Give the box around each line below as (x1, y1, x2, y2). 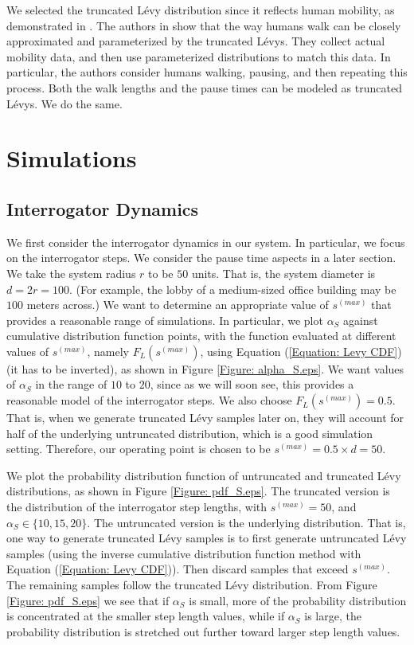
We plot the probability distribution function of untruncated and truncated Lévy (6, 467, 401, 483)
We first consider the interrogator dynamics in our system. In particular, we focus (6, 233, 405, 250)
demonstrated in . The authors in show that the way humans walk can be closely (6, 17, 401, 33)
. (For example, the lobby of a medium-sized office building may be (68, 280, 396, 297)
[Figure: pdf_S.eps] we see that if (6, 592, 170, 608)
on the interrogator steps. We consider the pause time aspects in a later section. (6, 249, 396, 266)
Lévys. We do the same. (6, 95, 123, 111)
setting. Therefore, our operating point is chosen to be (6, 440, 271, 457)
